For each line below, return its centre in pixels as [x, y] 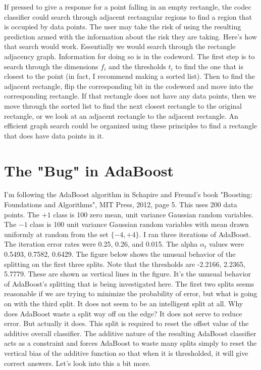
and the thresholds [137, 66]
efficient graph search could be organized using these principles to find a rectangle [130, 126]
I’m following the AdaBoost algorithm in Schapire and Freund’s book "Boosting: [128, 194]
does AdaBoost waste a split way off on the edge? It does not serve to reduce [123, 313]
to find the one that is [209, 66]
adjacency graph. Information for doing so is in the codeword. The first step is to [129, 56]
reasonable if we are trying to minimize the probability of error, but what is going [131, 293]
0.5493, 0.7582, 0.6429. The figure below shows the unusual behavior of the [120, 254]
